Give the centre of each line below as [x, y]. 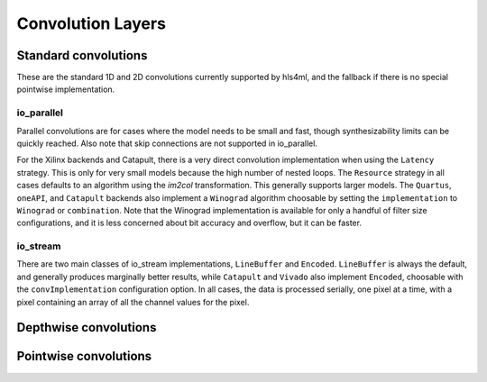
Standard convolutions [82, 55]
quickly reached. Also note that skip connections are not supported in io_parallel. [167, 143]
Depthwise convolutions [87, 327]
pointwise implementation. [66, 89]
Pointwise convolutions [84, 356]
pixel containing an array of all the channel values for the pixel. [133, 302]
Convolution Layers [92, 23]
